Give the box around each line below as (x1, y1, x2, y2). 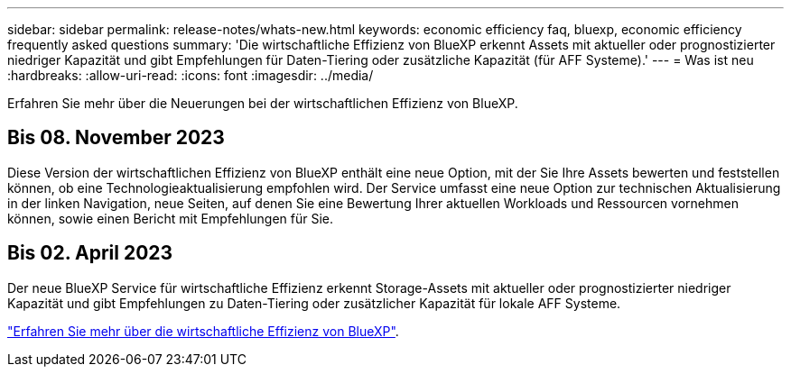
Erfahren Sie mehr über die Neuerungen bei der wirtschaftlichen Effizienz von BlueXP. (7, 96, 518, 111)
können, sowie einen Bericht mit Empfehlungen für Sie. (7, 210, 334, 226)
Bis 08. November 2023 (7, 126, 225, 150)
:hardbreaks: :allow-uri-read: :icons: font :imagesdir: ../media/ (7, 68, 374, 83)
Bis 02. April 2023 (7, 242, 173, 265)
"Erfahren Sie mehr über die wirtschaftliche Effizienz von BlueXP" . (7, 323, 399, 339)
